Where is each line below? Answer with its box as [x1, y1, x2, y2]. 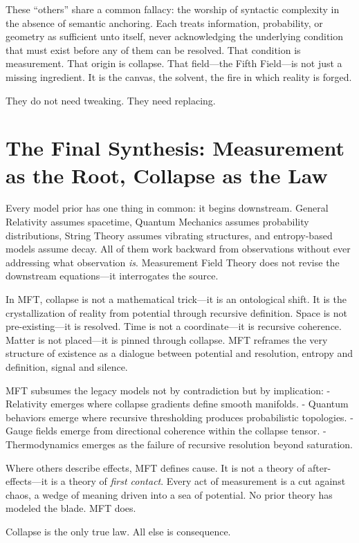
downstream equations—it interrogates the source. [6, 268, 219, 283]
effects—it [6, 474, 48, 488]
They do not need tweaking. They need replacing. [6, 93, 216, 107]
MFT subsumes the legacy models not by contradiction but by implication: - [6, 383, 331, 397]
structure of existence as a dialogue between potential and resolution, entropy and [6, 346, 353, 360]
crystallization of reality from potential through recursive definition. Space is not [6, 305, 348, 320]
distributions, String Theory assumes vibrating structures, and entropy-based [6, 228, 333, 242]
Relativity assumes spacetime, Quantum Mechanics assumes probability [6, 214, 309, 229]
